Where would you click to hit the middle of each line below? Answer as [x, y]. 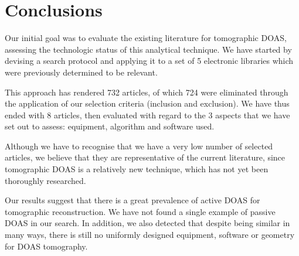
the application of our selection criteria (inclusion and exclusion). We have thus [147, 103]
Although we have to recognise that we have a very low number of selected [139, 146]
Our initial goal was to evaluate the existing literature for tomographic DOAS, [146, 38]
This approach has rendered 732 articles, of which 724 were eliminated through [147, 92]
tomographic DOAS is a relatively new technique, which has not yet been [137, 169]
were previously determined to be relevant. [81, 72]
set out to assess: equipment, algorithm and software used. [110, 126]
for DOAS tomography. [46, 246]
